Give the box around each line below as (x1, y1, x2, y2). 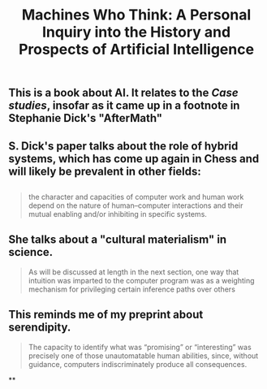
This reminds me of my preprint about (8, 308, 204, 322)
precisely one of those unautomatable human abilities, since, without (28, 351, 259, 361)
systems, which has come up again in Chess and (8, 152, 260, 166)
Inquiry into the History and (41, 23, 231, 41)
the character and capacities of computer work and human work (28, 192, 244, 201)
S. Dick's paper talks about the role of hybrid (8, 139, 239, 153)
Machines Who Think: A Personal (21, 6, 252, 24)
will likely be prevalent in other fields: (8, 164, 201, 178)
